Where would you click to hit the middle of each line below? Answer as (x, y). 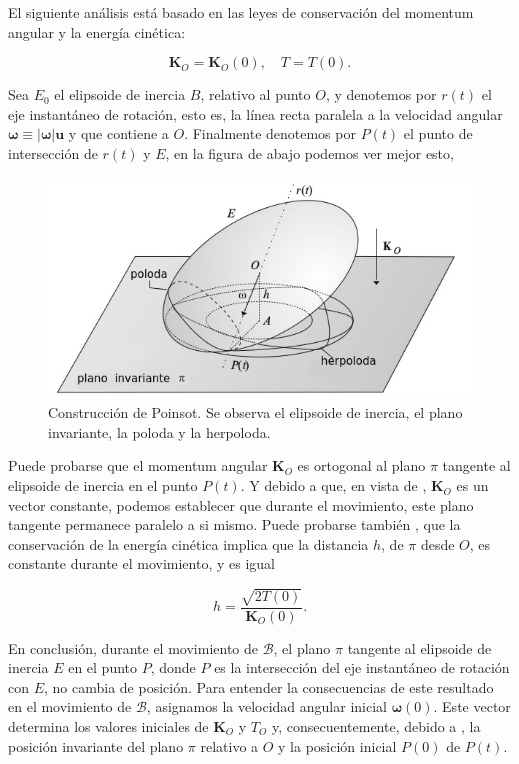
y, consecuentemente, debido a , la (376, 725)
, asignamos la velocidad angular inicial (266, 706)
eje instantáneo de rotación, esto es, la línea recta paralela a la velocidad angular (255, 113)
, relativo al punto (255, 94)
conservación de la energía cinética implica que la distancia (188, 543)
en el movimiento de (70, 706)
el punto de (438, 133)
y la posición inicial (337, 745)
